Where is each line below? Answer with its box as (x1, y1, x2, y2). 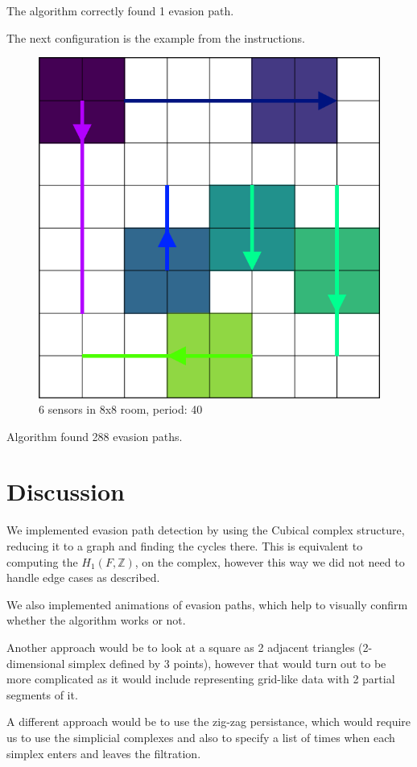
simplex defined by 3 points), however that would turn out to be (68, 654, 386, 671)
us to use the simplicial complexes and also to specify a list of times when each (6, 728, 395, 745)
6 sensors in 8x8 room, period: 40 (39, 401, 203, 418)
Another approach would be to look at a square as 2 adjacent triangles (6, 638, 355, 655)
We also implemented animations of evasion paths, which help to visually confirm (6, 596, 408, 612)
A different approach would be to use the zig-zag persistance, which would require (6, 713, 411, 730)
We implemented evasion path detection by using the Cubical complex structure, (6, 522, 405, 538)
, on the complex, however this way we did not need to (134, 553, 405, 570)
